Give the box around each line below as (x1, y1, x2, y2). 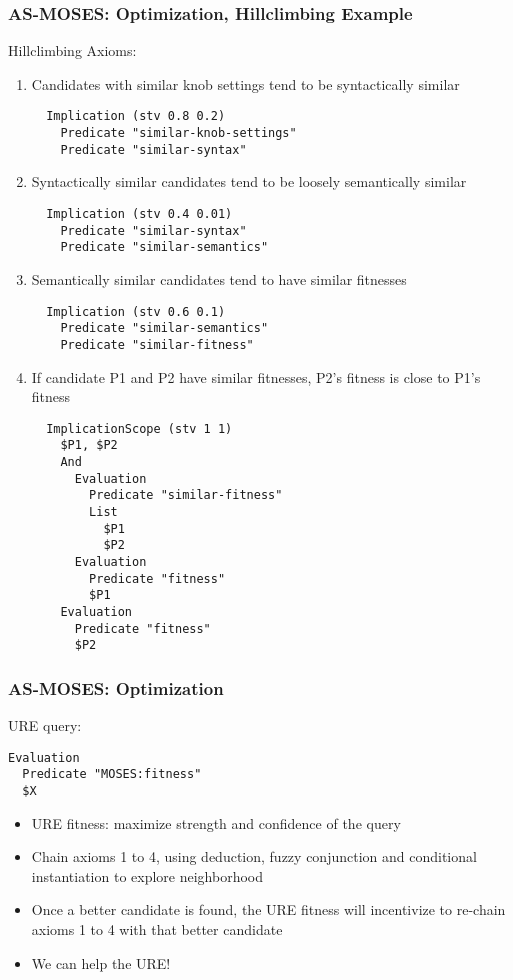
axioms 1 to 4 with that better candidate (31, 919, 283, 940)
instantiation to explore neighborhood (31, 865, 264, 886)
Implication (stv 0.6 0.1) (46, 304, 226, 319)
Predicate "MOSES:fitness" (22, 767, 202, 782)
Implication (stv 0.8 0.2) (46, 109, 226, 124)
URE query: (8, 715, 82, 736)
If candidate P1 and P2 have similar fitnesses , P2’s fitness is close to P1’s (31, 366, 481, 387)
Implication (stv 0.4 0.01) (46, 206, 233, 221)
